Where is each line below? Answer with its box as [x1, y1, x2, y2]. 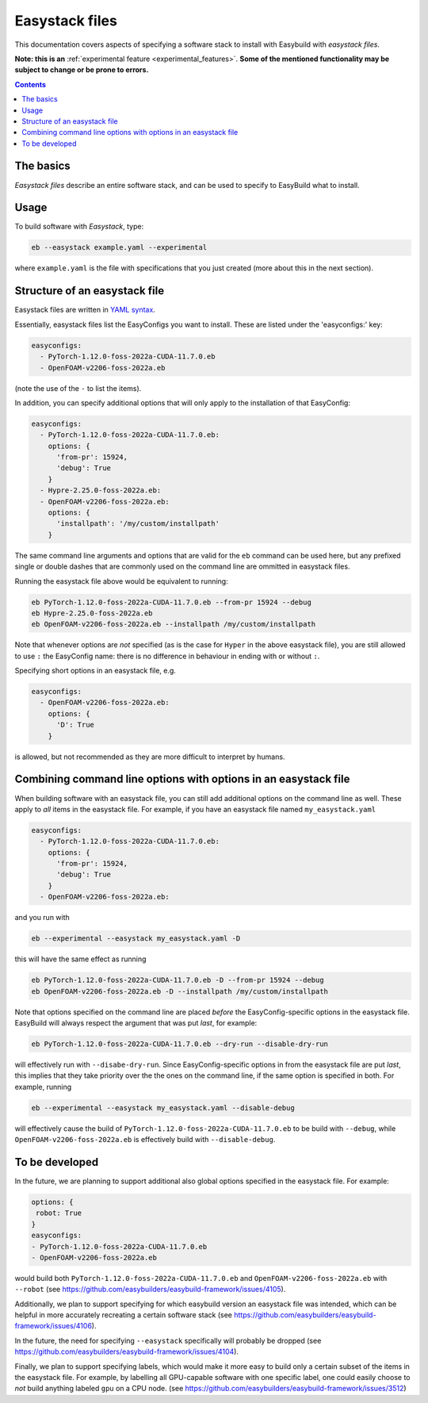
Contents [14, 79, 47, 89]
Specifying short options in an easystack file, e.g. [14, 666, 176, 676]
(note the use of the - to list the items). [14, 383, 142, 393]
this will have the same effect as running [14, 954, 147, 964]
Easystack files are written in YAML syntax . [14, 305, 156, 315]
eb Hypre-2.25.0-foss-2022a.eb [31, 608, 154, 618]
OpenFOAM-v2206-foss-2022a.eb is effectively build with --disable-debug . [14, 1135, 276, 1144]
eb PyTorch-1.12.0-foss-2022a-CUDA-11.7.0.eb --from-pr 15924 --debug [31, 597, 312, 607]
